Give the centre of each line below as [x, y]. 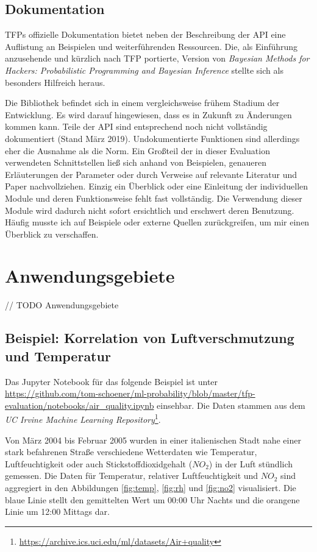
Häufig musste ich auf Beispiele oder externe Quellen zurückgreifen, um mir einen [157, 222]
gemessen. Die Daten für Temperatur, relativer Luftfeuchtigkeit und [132, 476]
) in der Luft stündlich [251, 463]
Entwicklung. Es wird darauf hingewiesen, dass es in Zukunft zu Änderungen [148, 114]
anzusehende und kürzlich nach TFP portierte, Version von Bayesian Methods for [157, 58]
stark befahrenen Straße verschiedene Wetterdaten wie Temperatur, [131, 452]
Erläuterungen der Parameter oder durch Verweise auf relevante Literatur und [151, 174]
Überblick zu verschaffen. [52, 234]
